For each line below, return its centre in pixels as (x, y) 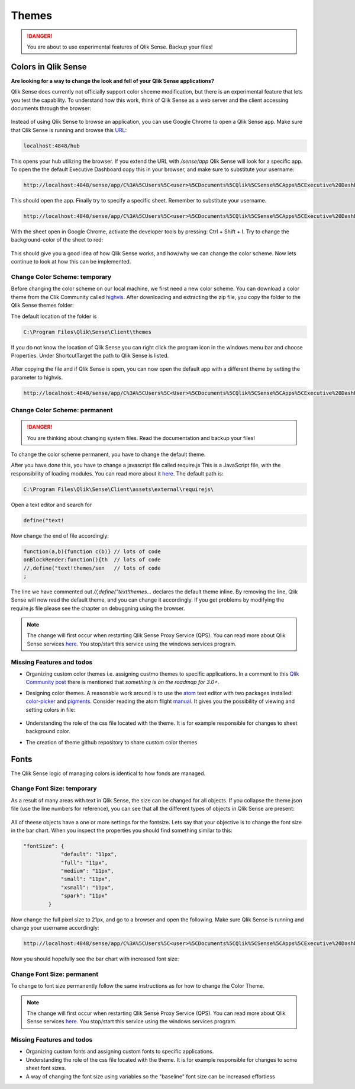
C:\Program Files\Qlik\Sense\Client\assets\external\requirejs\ (119, 489)
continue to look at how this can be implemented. (71, 262)
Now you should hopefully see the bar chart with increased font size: (95, 959)
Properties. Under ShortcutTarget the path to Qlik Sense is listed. (90, 355)
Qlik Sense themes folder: (42, 306)
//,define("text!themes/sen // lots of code (92, 568)
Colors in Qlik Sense (49, 67)
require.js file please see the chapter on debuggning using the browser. (98, 608)
